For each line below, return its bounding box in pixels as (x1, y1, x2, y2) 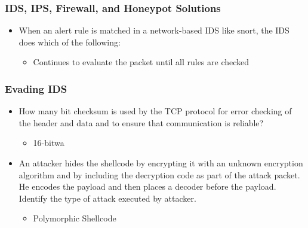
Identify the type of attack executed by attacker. (19, 191, 196, 204)
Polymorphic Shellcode (33, 212, 116, 224)
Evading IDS (5, 81, 67, 96)
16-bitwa (33, 136, 64, 149)
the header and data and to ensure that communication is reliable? (19, 116, 264, 129)
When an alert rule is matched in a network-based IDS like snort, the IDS (19, 24, 289, 37)
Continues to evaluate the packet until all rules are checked (33, 56, 250, 68)
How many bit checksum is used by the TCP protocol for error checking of (19, 105, 292, 117)
